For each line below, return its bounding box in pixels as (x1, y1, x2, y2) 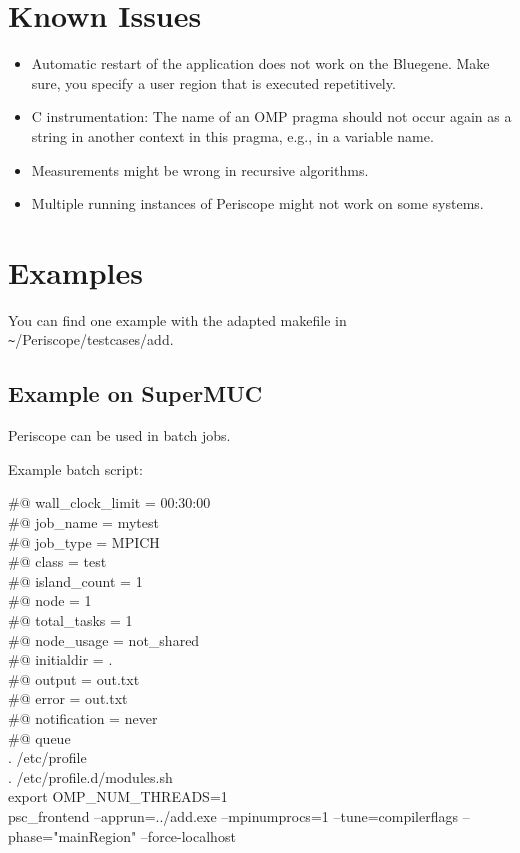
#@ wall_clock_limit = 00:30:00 (8, 492, 211, 513)
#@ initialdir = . (8, 649, 113, 670)
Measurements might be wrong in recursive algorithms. (31, 159, 369, 180)
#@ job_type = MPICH (8, 531, 160, 552)
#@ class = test (8, 551, 107, 572)
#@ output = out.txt (8, 668, 140, 689)
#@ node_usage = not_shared (8, 629, 200, 650)
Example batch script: (8, 458, 143, 479)
